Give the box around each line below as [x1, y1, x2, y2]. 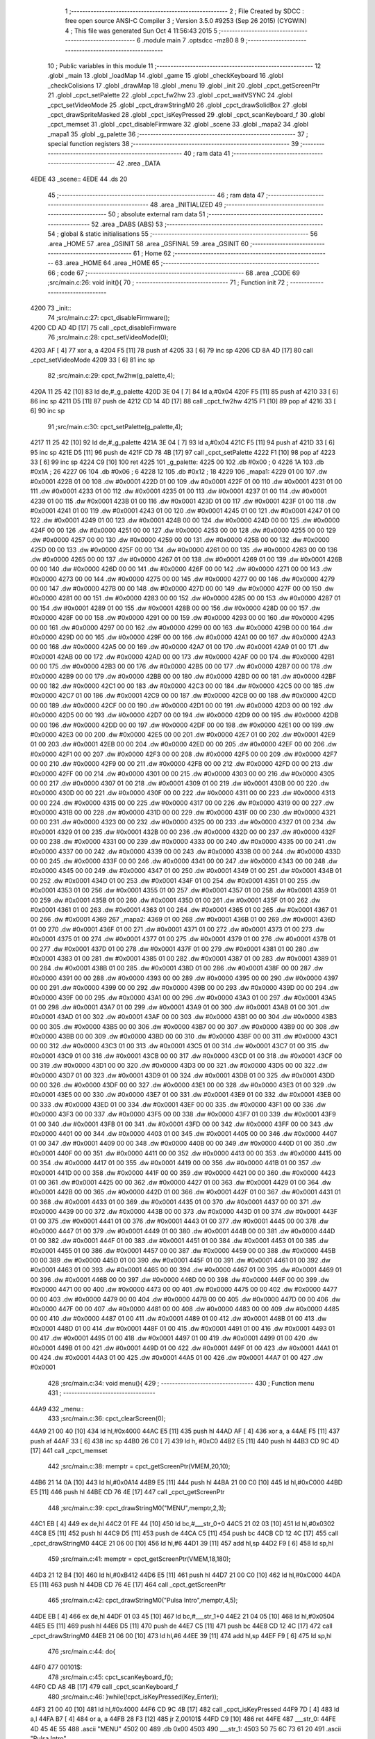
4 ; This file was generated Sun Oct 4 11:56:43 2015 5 [65, 26, 218, 35]
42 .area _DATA [116, 159, 161, 167]
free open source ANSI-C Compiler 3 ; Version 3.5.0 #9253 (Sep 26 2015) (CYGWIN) [65, 17, 307, 25]
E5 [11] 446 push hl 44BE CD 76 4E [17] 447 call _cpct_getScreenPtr [30, 1488, 225, 1496]
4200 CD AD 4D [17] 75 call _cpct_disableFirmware [30, 323, 176, 332]
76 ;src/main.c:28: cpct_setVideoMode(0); [47, 333, 169, 342]
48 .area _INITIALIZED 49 [149, 200, 223, 209]
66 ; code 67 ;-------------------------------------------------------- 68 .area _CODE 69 [47, 269, 300, 277]
